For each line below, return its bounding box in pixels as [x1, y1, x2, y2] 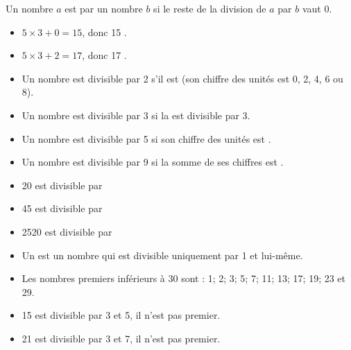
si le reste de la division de [153, 1, 266, 15]
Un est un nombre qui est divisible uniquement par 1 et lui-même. [22, 247, 303, 262]
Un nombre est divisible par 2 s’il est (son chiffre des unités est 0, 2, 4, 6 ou [22, 71, 343, 85]
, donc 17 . [82, 48, 127, 62]
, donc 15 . [82, 24, 127, 39]
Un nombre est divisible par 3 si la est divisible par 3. [22, 107, 250, 122]
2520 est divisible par [22, 224, 112, 238]
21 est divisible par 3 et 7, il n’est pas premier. [22, 331, 221, 345]
